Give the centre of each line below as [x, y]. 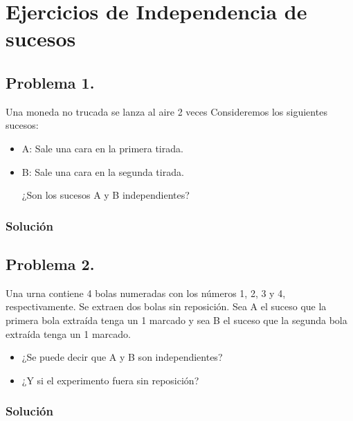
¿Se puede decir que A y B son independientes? [122, 357]
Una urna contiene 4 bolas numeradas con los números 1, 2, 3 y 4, [146, 293]
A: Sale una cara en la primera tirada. [102, 148]
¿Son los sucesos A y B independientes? [106, 195]
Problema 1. [50, 82]
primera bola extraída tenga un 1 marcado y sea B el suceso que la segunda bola [176, 320]
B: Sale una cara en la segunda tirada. [103, 171]
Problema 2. [50, 263]
